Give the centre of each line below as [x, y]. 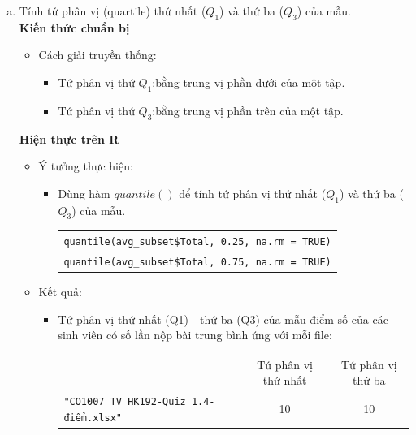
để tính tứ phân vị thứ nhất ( [253, 193]
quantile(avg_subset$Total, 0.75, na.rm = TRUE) [197, 263]
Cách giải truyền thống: [97, 55]
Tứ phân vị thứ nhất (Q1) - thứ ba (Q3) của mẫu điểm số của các [223, 319]
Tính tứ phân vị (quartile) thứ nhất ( [113, 11]
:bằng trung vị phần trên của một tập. [248, 110]
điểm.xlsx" [93, 418]
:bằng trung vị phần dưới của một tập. [249, 82]
